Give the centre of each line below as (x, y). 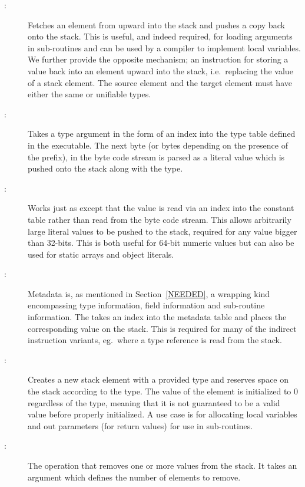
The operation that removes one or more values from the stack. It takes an (163, 465)
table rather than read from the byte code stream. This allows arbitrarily (160, 219)
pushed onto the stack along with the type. (105, 168)
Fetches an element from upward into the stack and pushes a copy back (156, 24)
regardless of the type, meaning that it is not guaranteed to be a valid (154, 402)
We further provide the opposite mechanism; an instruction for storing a (158, 59)
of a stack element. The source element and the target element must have (160, 82)
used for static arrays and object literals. (101, 254)
